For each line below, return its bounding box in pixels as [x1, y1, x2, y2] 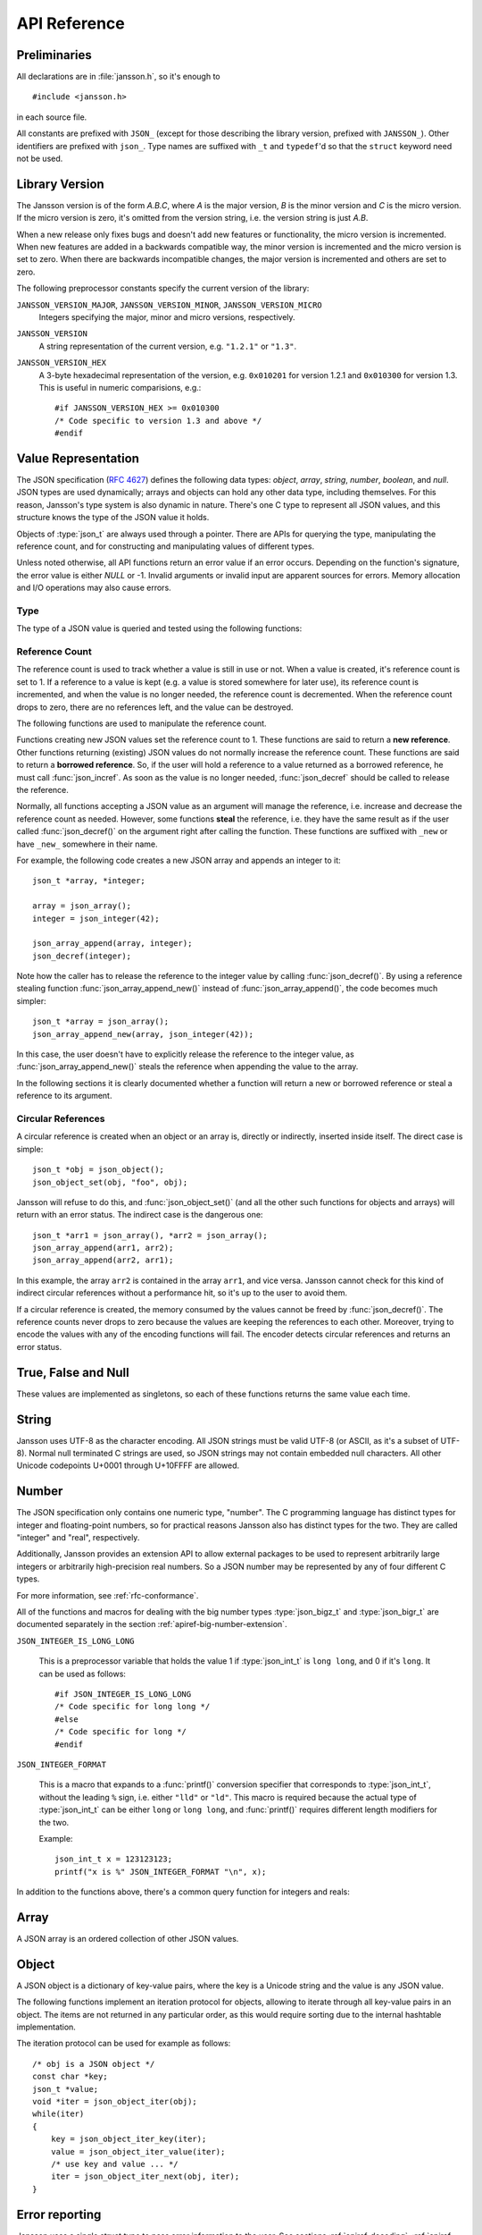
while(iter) [32, 2109, 85, 2119]
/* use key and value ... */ [50, 2159, 179, 2169]
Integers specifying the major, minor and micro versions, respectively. [38, 312, 295, 323]
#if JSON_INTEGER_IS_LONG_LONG [54, 1690, 192, 1699]
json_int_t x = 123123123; [54, 1854, 173, 1864]
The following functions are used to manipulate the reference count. [16, 718, 267, 729]
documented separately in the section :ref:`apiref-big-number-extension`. [16, 1619, 287, 1630]
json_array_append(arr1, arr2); [32, 1243, 174, 1253]
